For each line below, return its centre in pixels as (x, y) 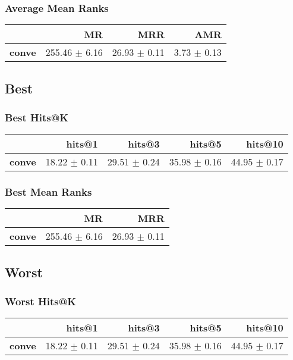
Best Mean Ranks (48, 192)
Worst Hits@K (41, 301)
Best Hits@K (37, 117)
